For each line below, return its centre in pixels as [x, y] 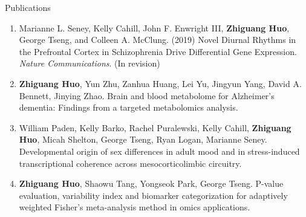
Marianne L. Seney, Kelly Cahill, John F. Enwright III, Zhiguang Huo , [154, 28]
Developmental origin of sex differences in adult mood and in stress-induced [159, 151]
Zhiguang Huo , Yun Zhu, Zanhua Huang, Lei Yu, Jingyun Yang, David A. [160, 83]
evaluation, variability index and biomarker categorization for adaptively [153, 195]
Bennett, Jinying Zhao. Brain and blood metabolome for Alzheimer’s [147, 95]
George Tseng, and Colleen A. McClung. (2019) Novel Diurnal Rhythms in [158, 40]
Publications [28, 7]
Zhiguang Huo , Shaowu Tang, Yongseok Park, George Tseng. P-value [151, 183]
